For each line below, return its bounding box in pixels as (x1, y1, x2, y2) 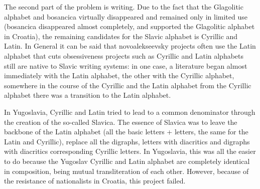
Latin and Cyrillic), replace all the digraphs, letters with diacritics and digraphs (4, 136, 250, 146)
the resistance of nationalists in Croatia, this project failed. (4, 175, 186, 186)
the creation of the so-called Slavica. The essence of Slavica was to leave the (4, 116, 237, 127)
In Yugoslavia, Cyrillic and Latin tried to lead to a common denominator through (4, 106, 255, 117)
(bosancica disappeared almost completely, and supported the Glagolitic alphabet (4, 21, 255, 32)
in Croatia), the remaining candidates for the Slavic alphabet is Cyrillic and (4, 31, 238, 41)
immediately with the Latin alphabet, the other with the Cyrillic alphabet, (4, 70, 234, 81)
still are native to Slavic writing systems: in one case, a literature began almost (4, 60, 247, 71)
